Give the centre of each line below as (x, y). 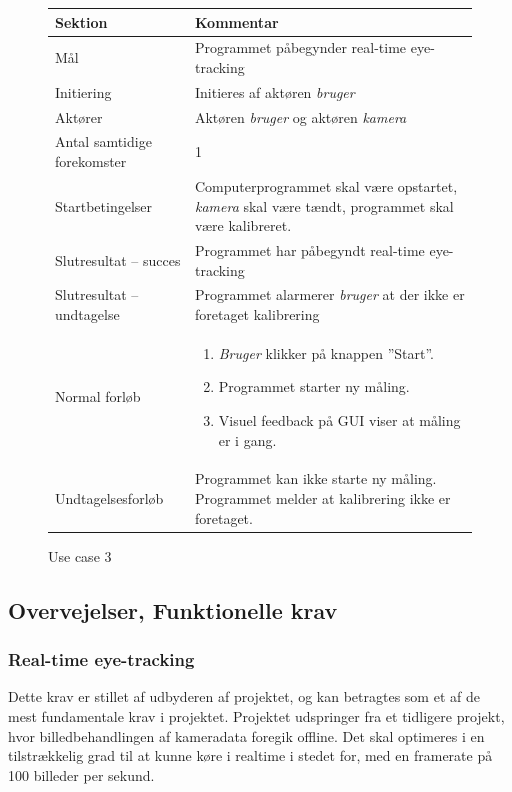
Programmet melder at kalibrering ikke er (322, 498)
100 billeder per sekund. (81, 774)
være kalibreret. (243, 225)
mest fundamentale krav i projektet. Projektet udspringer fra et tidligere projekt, (256, 715)
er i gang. (247, 439)
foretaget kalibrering (257, 313)
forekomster (91, 161)
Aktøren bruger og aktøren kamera (300, 116)
